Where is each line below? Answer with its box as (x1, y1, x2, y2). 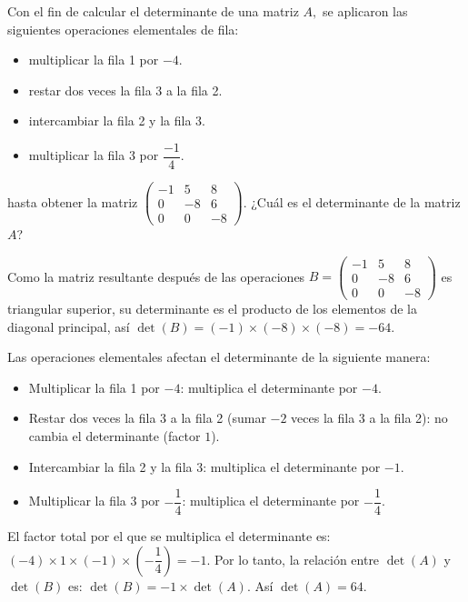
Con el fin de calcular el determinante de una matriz (7, 2, 299, 20)
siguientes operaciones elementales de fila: (7, 19, 239, 38)
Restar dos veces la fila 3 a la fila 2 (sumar (28, 408, 266, 427)
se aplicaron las (323, 2, 408, 20)
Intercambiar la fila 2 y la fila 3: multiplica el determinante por (28, 457, 381, 476)
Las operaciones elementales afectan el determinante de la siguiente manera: (7, 347, 431, 366)
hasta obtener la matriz (7, 192, 138, 211)
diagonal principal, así (7, 316, 130, 336)
